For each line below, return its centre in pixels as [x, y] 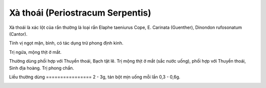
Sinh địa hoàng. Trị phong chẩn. [42, 68]
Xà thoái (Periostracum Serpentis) [80, 13]
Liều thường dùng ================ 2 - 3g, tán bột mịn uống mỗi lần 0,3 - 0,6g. [95, 77]
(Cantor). [18, 34]
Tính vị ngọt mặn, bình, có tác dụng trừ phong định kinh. [66, 43]
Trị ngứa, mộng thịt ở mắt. [35, 52]
